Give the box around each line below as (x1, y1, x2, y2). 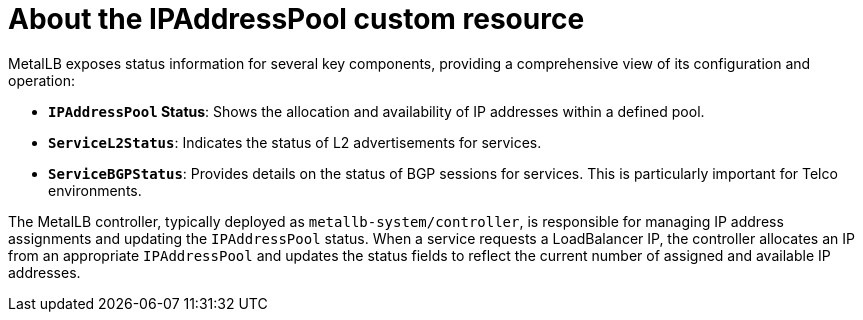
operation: (8, 71, 75, 89)
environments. (48, 181, 142, 199)
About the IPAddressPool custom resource (8, 2, 585, 36)
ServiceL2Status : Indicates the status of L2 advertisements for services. (48, 133, 542, 151)
